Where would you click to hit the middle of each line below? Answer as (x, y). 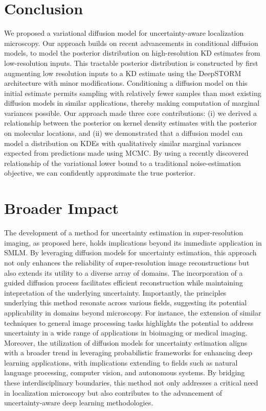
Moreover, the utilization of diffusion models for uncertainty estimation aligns (126, 342)
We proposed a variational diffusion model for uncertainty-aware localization (124, 33)
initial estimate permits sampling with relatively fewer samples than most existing (133, 93)
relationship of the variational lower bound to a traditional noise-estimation (123, 163)
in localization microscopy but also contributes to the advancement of (113, 392)
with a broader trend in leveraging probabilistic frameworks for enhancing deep (128, 353)
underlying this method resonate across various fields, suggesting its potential (126, 303)
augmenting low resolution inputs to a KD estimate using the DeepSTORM (123, 73)
